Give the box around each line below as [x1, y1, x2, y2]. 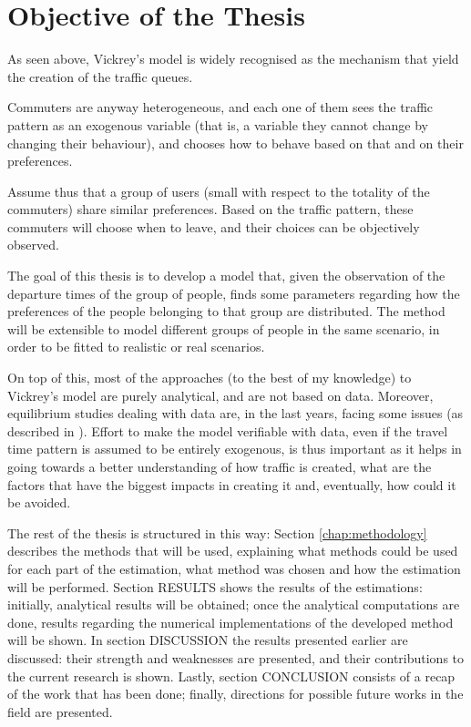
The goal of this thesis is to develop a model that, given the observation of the [7, 266, 445, 285]
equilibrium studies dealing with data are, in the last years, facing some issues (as [7, 404, 464, 423]
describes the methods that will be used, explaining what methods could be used [7, 541, 458, 560]
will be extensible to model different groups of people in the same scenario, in [7, 319, 440, 338]
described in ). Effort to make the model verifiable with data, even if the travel [7, 421, 448, 440]
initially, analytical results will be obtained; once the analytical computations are [7, 595, 460, 614]
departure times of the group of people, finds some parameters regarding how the [7, 283, 460, 302]
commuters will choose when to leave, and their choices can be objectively [7, 217, 420, 236]
